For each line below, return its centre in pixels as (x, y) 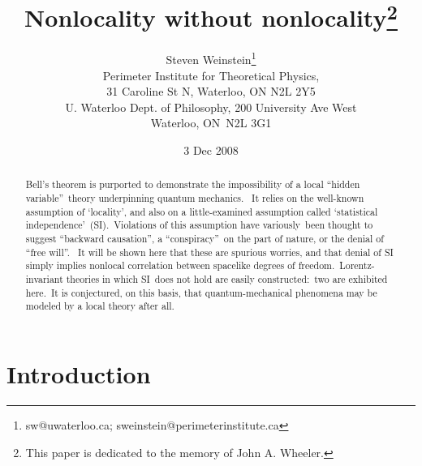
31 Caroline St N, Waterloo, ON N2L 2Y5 (211, 91)
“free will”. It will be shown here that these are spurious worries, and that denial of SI (209, 252)
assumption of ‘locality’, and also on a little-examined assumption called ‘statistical (202, 211)
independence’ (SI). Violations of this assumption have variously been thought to (199, 225)
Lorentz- (357, 265)
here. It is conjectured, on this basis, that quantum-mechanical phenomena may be (201, 292)
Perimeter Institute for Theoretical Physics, (211, 75)
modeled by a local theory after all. (100, 306)
